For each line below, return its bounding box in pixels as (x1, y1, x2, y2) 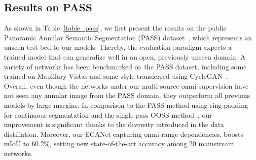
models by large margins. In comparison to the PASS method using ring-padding (4, 99, 248, 110)
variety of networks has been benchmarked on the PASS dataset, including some (4, 61, 247, 71)
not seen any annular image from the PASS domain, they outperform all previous (4, 90, 250, 100)
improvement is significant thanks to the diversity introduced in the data (4, 119, 224, 129)
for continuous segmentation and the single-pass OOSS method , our (4, 109, 212, 120)
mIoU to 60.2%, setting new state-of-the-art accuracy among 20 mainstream (4, 138, 234, 149)
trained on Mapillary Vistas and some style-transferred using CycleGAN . (4, 71, 228, 81)
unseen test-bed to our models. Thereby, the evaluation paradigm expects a (4, 42, 232, 52)
